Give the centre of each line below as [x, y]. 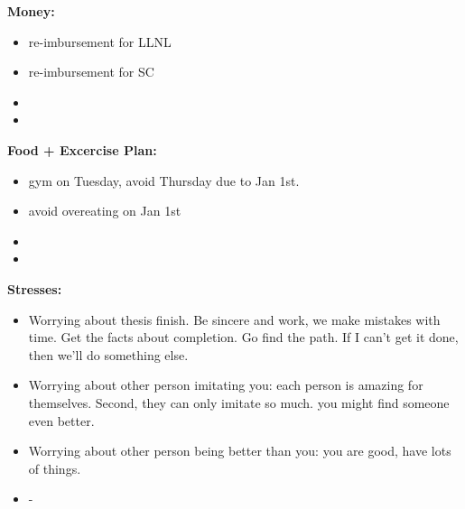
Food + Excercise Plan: [82, 149]
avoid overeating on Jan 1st [105, 211]
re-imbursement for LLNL [100, 41]
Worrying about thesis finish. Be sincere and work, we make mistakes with [234, 319]
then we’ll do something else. [108, 354]
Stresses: [35, 288]
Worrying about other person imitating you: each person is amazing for [226, 385]
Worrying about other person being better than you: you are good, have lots [240, 451]
